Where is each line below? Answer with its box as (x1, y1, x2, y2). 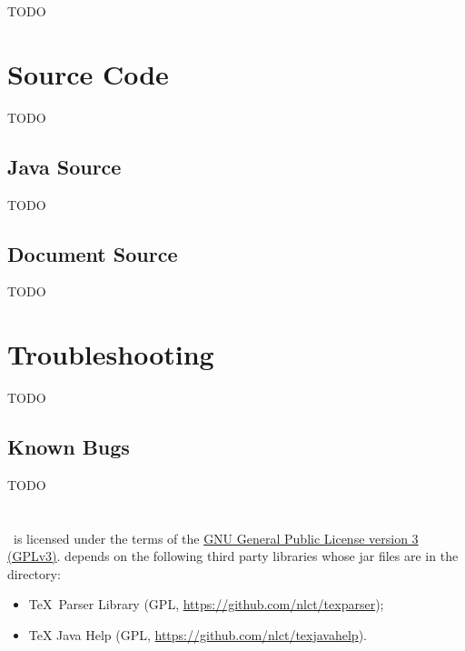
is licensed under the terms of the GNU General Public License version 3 (13, 528, 419, 547)
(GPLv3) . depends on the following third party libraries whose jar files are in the (7, 546, 459, 566)
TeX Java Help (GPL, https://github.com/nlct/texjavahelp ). (28, 625, 367, 644)
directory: (7, 564, 61, 583)
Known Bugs (7, 433, 130, 461)
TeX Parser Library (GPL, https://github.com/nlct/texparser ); (28, 595, 384, 614)
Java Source (7, 152, 122, 180)
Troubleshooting (7, 336, 214, 373)
